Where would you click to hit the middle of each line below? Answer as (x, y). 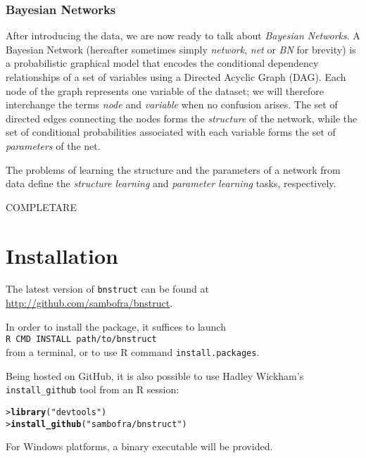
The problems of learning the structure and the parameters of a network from (173, 169)
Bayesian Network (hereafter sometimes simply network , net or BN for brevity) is (181, 49)
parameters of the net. (53, 145)
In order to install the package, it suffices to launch (116, 326)
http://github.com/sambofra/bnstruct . (89, 303)
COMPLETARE (41, 206)
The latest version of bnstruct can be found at (107, 289)
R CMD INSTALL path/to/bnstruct (81, 339)
